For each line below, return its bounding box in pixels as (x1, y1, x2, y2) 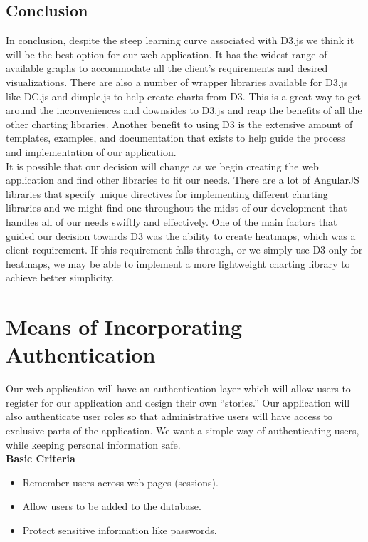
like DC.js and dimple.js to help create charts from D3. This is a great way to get (6, 88, 362, 103)
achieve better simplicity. (6, 270, 115, 285)
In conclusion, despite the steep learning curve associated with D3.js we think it (6, 33, 354, 48)
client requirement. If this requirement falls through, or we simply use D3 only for (6, 242, 363, 257)
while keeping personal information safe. (6, 437, 181, 452)
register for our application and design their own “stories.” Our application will (6, 395, 350, 410)
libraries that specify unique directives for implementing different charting (6, 186, 328, 201)
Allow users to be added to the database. (22, 499, 201, 514)
